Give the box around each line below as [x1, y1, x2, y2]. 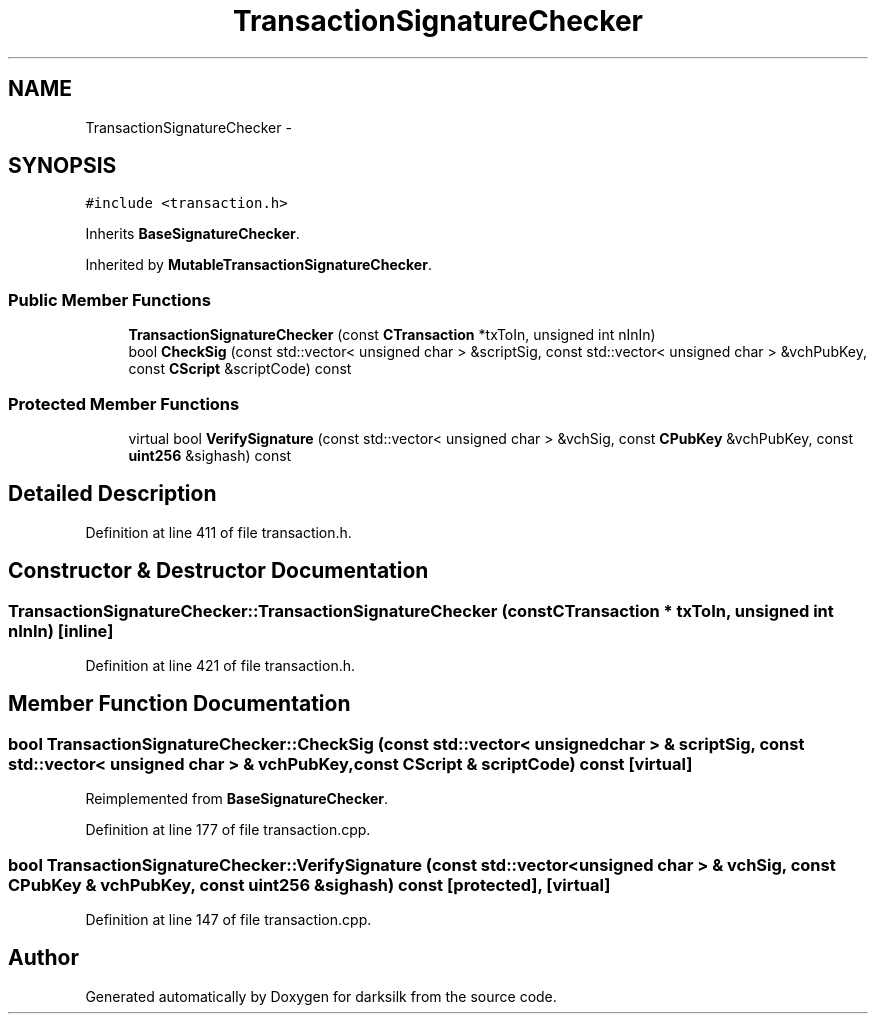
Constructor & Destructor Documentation [8, 558, 429, 584]
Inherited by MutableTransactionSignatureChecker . [85, 256, 432, 274]
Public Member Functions [8, 289, 211, 310]
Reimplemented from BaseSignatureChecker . [85, 790, 389, 808]
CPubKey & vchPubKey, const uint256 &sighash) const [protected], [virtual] [8, 874, 611, 895]
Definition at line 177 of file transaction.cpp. [85, 821, 371, 839]
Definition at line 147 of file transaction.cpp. [85, 910, 372, 928]
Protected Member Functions [8, 393, 240, 414]
